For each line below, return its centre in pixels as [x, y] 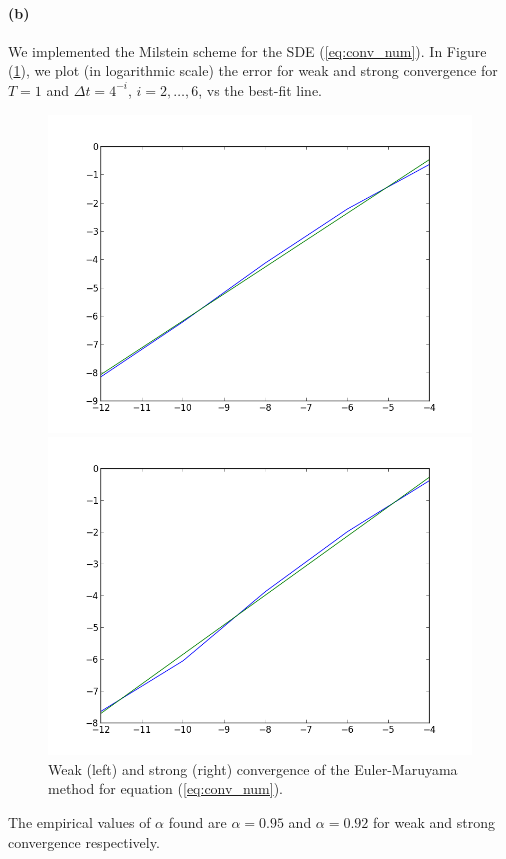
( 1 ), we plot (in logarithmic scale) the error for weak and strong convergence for [253, 70]
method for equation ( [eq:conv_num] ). [165, 788]
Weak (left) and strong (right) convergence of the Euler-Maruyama [253, 768]
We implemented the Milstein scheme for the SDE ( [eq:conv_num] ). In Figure [247, 50]
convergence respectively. [84, 841]
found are [197, 821]
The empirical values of [79, 821]
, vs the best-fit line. [260, 89]
